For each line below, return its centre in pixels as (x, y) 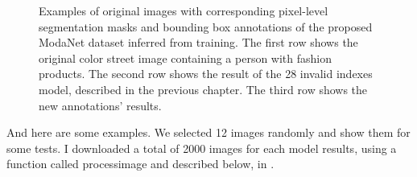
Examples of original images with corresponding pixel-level (184, 10)
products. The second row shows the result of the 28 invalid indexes (206, 74)
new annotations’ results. (100, 105)
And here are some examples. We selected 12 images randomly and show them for (208, 132)
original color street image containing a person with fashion (186, 58)
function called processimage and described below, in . (140, 164)
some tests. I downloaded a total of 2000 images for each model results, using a (202, 148)
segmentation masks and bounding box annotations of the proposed (206, 26)
